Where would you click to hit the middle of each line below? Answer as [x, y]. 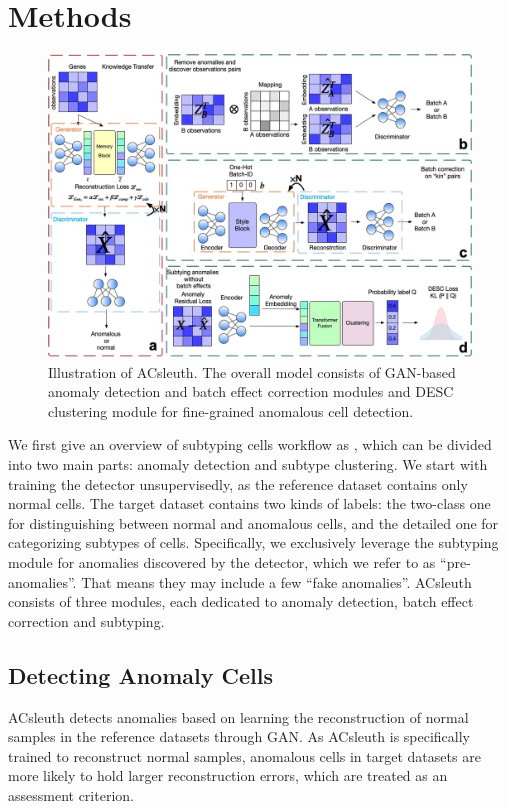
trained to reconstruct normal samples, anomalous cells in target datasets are [244, 755]
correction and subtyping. [86, 620]
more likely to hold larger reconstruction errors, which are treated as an [228, 775]
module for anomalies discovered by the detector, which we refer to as [222, 561]
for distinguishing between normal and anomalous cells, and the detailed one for [253, 522]
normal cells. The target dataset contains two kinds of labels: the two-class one [249, 503]
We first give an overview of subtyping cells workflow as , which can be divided [250, 444]
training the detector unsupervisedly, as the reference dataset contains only [238, 483]
